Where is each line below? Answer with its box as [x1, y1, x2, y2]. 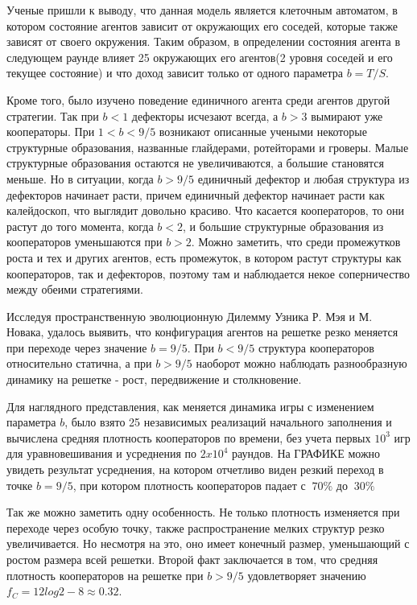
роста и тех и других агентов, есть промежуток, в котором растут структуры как [6, 249, 402, 265]
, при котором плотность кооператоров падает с [72, 476, 306, 493]
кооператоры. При [6, 123, 95, 140]
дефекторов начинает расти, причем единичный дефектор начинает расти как [6, 186, 385, 203]
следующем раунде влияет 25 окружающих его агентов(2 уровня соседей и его [6, 48, 393, 65]
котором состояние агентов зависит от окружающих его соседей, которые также [6, 17, 398, 34]
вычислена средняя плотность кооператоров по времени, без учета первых [6, 429, 371, 446]
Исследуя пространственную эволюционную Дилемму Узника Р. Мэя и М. [6, 307, 373, 324]
